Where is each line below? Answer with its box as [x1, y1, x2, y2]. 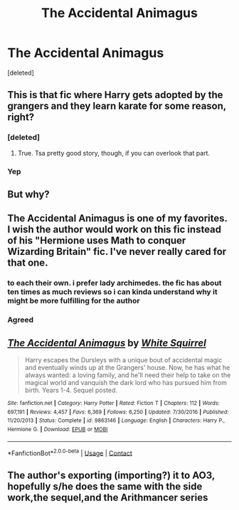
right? [7, 112, 35, 124]
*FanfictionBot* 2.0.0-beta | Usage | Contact [7, 447, 133, 457]
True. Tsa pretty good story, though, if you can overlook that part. [17, 148, 211, 157]
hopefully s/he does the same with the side [7, 480, 203, 492]
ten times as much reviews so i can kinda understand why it [7, 287, 218, 297]
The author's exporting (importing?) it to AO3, [7, 469, 216, 481]
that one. [7, 257, 48, 269]
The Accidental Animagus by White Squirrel [7, 337, 206, 349]
